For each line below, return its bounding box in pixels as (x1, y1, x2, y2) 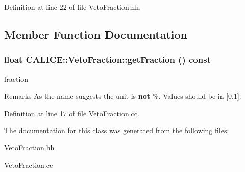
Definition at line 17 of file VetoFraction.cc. (4, 107, 139, 118)
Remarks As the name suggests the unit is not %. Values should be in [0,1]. (4, 91, 241, 101)
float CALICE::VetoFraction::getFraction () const (4, 53, 211, 66)
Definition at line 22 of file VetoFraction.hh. (4, 2, 141, 12)
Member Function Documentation (4, 26, 188, 42)
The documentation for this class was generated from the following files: (4, 125, 229, 136)
